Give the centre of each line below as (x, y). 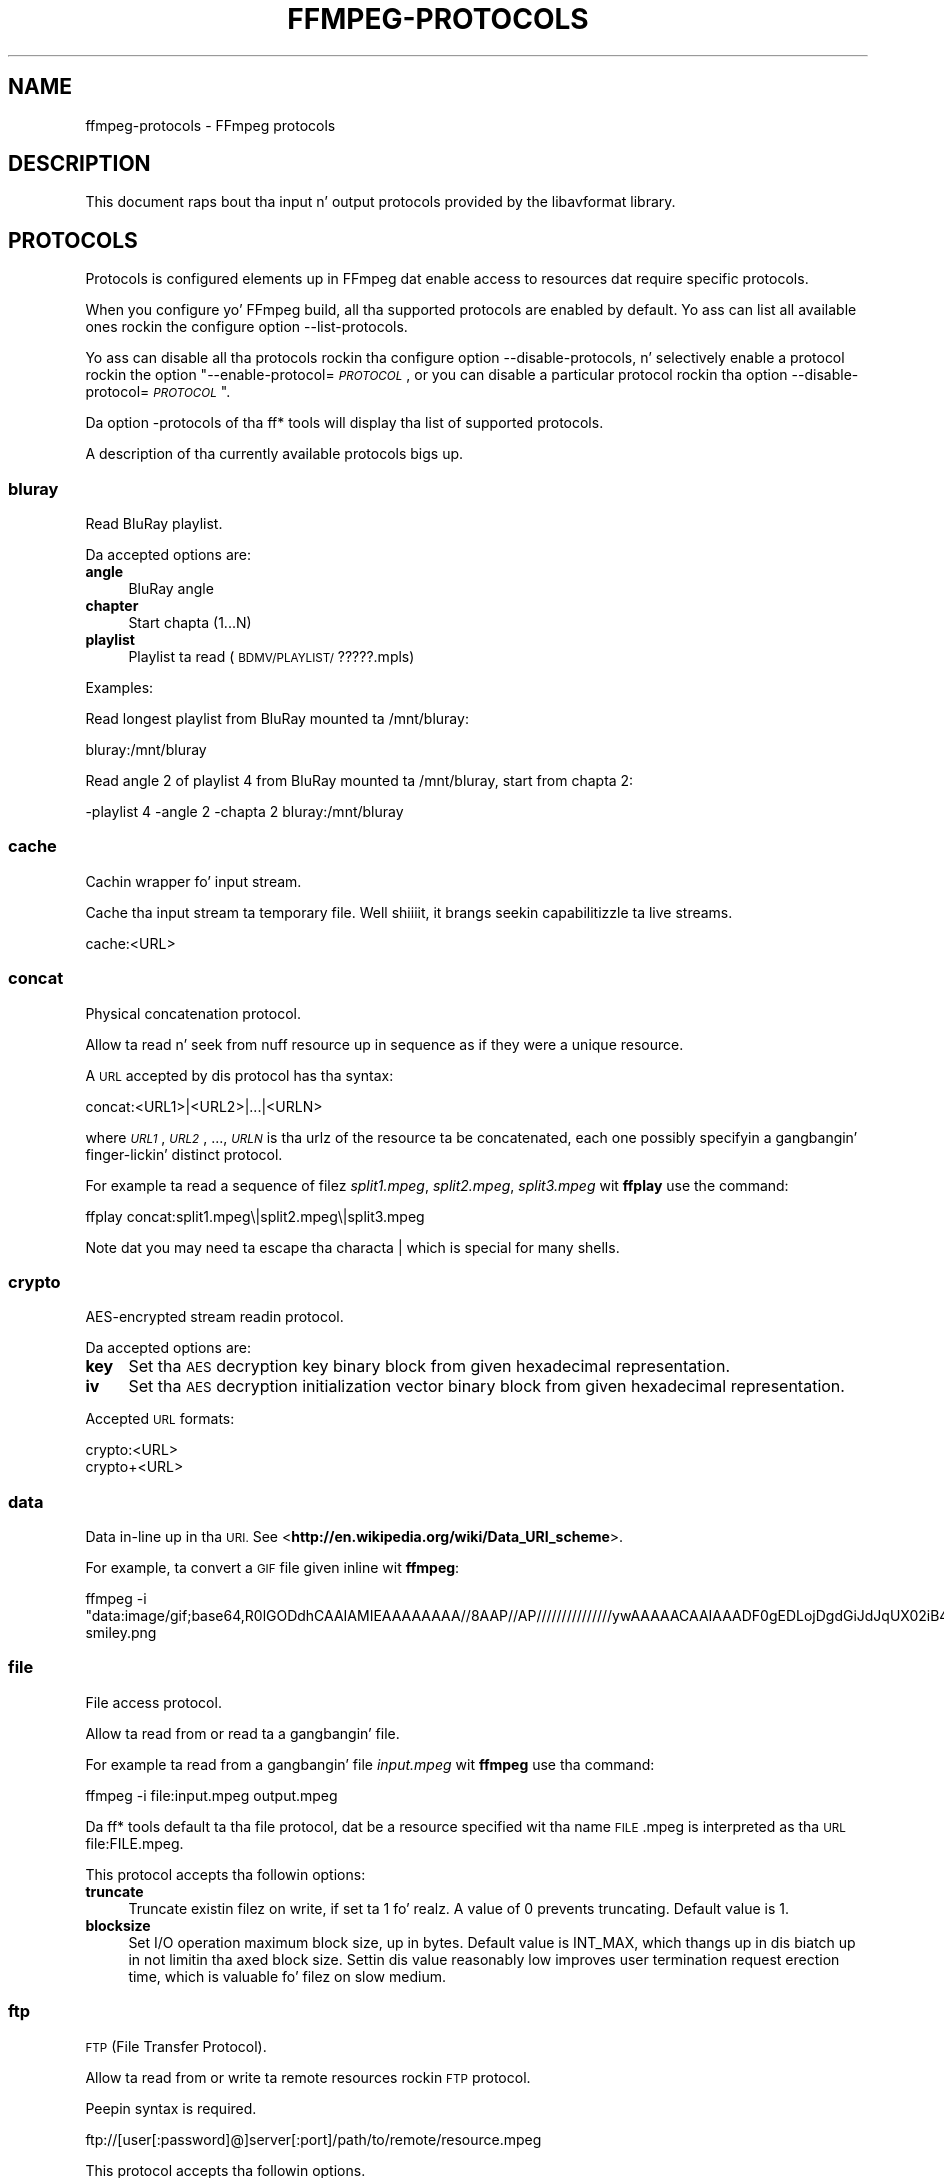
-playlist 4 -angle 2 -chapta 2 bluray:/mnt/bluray (244, 812)
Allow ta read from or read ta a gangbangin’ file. (242, 1733)
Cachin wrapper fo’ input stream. (193, 881)
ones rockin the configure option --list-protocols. (246, 327)
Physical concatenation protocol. (193, 1013)
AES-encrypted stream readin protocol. (214, 1317)
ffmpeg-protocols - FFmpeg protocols (210, 125)
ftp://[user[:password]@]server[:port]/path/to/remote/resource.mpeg (313, 2139)
